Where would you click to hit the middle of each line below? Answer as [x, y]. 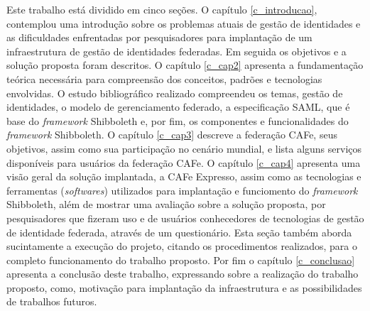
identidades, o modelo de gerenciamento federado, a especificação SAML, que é [178, 107]
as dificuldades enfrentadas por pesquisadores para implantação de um [159, 37]
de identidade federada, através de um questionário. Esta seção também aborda [179, 232]
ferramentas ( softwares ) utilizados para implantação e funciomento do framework [182, 190]
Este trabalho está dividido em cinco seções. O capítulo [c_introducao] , [162, 9]
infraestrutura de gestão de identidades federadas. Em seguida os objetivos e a [176, 51]
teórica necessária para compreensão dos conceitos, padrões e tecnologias [164, 78]
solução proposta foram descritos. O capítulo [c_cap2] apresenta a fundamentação [185, 65]
